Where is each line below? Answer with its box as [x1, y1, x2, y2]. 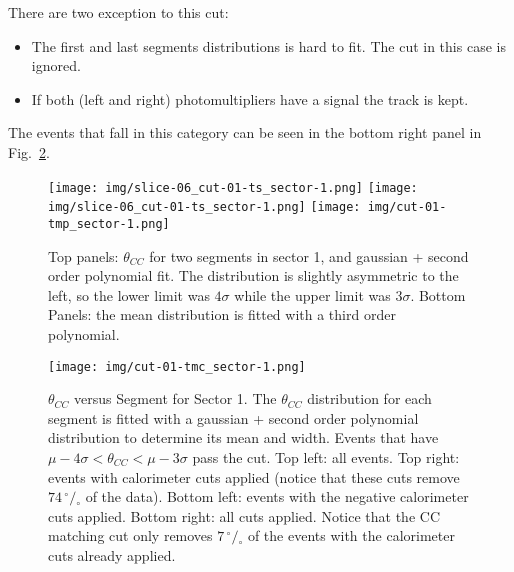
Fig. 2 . [8, 141, 50, 162]
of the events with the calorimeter [247, 525, 455, 546]
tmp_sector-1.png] [48, 216, 170, 231]
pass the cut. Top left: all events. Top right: [192, 446, 460, 467]
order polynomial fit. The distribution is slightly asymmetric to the [48, 265, 459, 286]
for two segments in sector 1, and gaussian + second [149, 245, 469, 266]
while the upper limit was [234, 284, 391, 305]
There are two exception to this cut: [8, 2, 229, 22]
